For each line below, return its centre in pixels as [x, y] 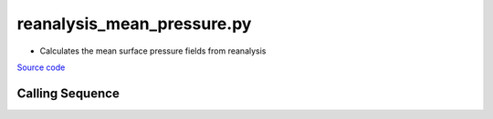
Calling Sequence [68, 93]
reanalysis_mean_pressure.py [134, 24]
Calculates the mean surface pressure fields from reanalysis [153, 51]
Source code [41, 67]
